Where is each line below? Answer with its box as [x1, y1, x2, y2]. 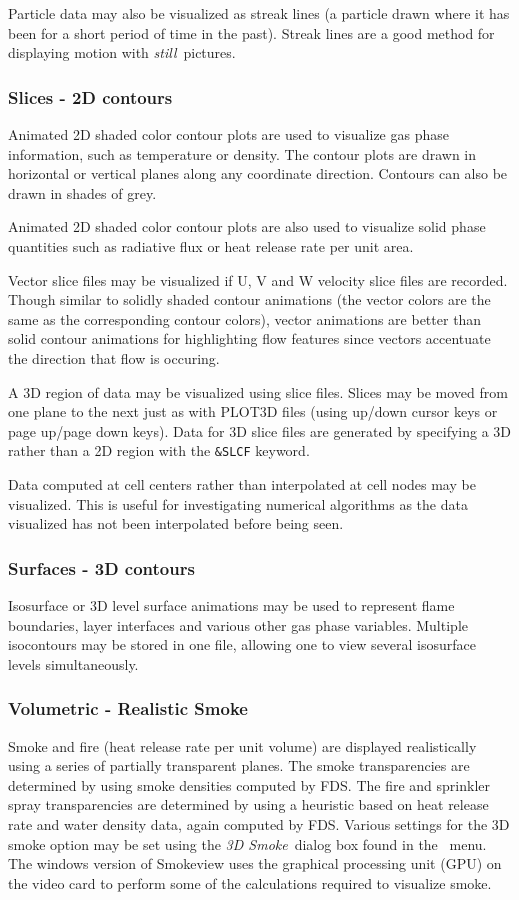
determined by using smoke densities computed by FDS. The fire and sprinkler [8, 774, 490, 795]
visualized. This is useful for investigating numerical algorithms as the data [8, 493, 468, 514]
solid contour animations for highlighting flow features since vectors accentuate [8, 328, 491, 349]
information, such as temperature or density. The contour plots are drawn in [8, 143, 477, 164]
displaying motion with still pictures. [8, 42, 236, 63]
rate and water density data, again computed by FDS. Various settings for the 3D [8, 813, 510, 834]
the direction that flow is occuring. [8, 347, 220, 368]
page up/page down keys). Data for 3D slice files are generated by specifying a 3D [8, 420, 512, 441]
